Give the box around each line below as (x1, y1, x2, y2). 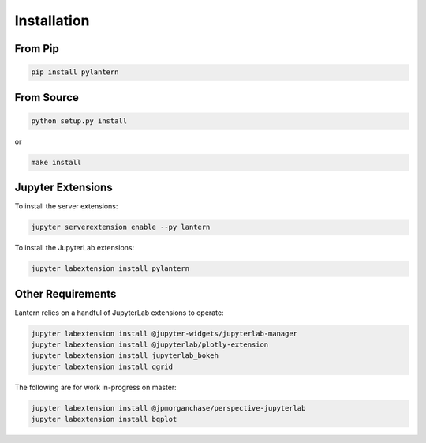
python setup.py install (31, 116, 128, 126)
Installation (14, 12, 90, 29)
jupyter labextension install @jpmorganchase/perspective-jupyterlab (31, 404, 306, 412)
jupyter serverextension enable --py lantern (31, 223, 211, 232)
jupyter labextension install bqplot (31, 415, 177, 424)
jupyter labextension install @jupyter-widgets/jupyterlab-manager (31, 328, 298, 338)
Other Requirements (14, 287, 117, 300)
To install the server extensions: (14, 201, 118, 211)
